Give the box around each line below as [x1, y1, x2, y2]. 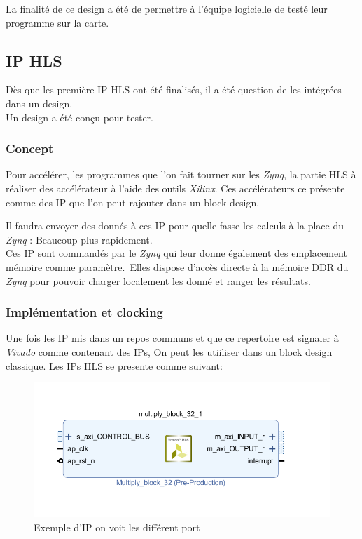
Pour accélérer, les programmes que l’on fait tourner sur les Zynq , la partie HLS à [6, 167, 356, 182]
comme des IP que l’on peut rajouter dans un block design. [6, 194, 260, 209]
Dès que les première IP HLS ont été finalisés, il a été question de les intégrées [6, 82, 342, 97]
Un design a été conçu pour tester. [6, 109, 153, 124]
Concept [6, 140, 54, 157]
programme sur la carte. [6, 15, 109, 29]
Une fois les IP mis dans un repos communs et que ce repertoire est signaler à [6, 331, 339, 345]
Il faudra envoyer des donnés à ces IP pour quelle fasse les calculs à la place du [6, 218, 344, 233]
